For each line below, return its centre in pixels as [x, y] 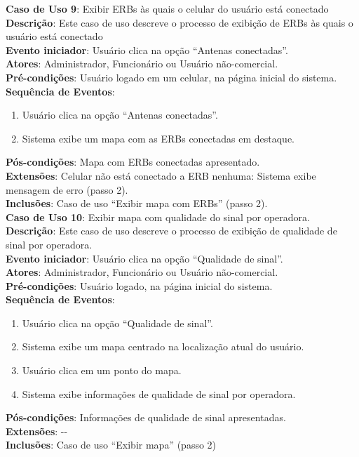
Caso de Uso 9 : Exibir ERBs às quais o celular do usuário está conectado [167, 8]
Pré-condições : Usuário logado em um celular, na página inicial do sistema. [171, 77]
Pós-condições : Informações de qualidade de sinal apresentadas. [146, 417]
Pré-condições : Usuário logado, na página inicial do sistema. [139, 285]
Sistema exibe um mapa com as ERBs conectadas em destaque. [158, 138]
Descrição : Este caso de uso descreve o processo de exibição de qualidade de [171, 231]
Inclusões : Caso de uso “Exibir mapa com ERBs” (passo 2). [137, 203]
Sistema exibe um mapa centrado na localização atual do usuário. [163, 346]
